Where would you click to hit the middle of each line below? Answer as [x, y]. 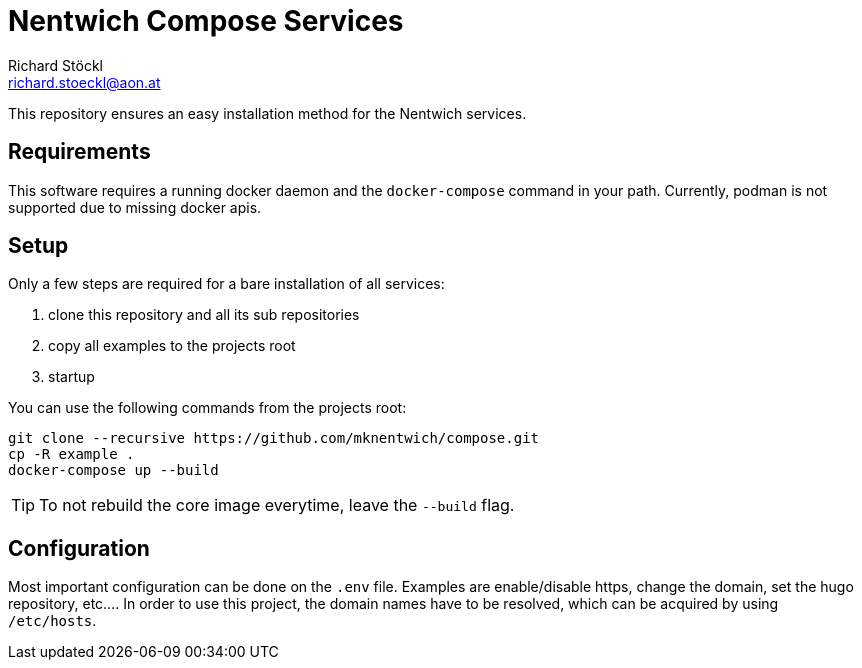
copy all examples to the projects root [172, 346]
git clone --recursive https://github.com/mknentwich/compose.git [274, 438]
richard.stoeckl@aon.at [84, 82]
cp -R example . [71, 454]
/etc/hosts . [52, 621]
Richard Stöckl [55, 65]
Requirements [79, 152]
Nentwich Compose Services [206, 21]
